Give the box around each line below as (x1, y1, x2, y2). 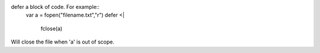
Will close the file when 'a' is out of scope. (11, 38, 115, 45)
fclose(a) (40, 25, 63, 32)
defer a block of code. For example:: (11, 4, 100, 10)
